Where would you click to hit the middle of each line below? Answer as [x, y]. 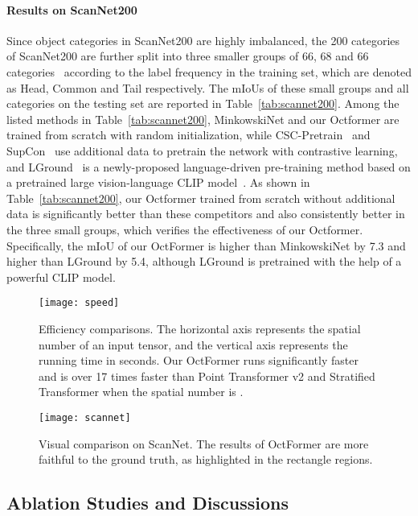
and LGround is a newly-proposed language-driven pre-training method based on [209, 166]
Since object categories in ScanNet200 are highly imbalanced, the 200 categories [203, 40]
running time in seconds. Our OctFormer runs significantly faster [199, 360]
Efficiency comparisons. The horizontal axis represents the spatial [200, 328]
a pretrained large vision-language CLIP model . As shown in [158, 182]
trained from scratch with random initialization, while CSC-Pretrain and [189, 135]
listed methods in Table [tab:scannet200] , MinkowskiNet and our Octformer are [203, 119]
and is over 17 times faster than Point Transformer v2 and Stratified [207, 376]
